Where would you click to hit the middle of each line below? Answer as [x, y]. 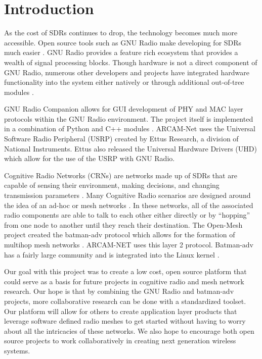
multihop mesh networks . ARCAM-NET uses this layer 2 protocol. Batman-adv [129, 244]
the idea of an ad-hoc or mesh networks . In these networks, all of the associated [129, 205]
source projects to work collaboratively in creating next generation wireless [120, 341]
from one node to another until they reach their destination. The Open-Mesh [123, 224]
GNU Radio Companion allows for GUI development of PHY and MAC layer [124, 109]
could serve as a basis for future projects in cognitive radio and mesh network [124, 281]
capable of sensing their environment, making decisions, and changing [112, 185]
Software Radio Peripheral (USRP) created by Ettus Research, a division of [121, 139]
